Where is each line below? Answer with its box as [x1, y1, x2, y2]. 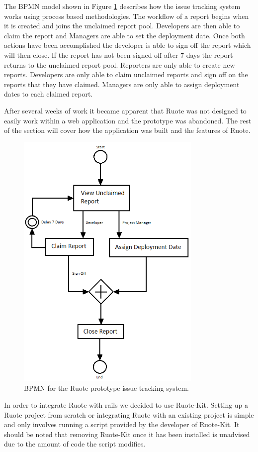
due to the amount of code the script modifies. [4, 439, 146, 449]
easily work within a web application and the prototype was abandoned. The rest [4, 115, 252, 125]
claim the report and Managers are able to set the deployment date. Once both [4, 30, 245, 40]
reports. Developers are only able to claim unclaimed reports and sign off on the [4, 69, 248, 80]
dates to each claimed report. [4, 89, 93, 99]
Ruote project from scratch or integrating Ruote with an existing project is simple [4, 409, 254, 420]
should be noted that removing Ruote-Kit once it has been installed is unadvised [4, 429, 250, 439]
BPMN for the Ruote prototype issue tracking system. [24, 383, 189, 393]
